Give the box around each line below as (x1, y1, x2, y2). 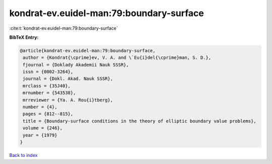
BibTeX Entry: (9, 34, 39, 40)
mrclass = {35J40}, (23, 83, 71, 89)
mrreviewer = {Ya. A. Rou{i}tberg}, (23, 97, 113, 103)
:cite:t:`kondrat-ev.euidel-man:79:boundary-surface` (9, 25, 118, 31)
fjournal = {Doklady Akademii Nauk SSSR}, (23, 62, 129, 67)
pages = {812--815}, (23, 111, 74, 117)
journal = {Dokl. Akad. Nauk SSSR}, (23, 76, 113, 81)
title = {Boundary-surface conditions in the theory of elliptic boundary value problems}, (23, 118, 256, 124)
